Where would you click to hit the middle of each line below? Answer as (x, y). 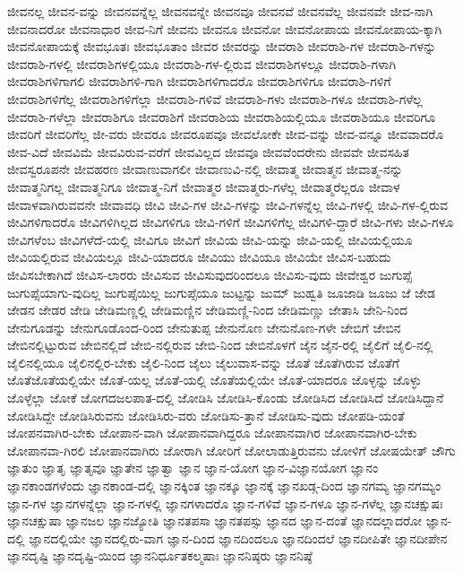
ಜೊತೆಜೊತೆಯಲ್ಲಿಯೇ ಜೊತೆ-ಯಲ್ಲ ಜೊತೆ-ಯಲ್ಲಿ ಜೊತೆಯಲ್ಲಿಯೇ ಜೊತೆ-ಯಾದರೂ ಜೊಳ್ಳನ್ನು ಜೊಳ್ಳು (214, 380)
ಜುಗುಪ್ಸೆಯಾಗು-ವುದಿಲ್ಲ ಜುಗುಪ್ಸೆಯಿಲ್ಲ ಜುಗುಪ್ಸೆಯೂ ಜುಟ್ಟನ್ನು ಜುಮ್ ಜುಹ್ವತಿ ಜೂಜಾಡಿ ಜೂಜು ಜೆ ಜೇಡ (222, 292)
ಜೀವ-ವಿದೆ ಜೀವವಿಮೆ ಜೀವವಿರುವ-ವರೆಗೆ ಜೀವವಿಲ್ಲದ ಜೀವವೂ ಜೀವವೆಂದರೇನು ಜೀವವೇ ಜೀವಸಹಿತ (208, 151)
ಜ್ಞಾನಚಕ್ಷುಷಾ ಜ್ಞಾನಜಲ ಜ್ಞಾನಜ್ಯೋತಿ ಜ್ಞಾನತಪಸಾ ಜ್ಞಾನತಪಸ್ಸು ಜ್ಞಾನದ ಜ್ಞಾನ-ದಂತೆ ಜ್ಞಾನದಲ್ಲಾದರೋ (215, 521)
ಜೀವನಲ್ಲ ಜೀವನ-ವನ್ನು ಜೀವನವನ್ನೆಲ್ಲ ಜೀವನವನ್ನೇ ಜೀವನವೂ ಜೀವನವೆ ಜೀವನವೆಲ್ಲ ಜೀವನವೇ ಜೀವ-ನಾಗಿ (220, 11)
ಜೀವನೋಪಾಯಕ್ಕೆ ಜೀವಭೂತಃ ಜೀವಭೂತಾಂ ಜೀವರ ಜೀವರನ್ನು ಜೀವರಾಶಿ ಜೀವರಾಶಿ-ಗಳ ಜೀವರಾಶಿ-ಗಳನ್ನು (222, 46)
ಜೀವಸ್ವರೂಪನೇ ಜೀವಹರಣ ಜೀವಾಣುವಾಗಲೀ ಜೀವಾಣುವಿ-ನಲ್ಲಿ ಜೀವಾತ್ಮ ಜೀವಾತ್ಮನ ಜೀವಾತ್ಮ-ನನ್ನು (205, 169)
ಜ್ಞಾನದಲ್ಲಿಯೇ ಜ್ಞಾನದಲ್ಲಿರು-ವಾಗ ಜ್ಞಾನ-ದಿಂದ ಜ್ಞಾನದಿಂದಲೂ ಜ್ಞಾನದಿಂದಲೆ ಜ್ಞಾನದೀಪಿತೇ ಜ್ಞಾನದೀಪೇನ (238, 538)
